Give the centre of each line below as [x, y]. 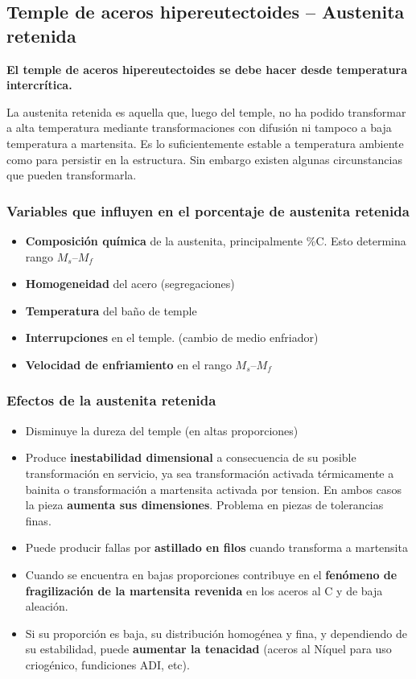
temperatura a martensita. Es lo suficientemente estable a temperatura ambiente [205, 143]
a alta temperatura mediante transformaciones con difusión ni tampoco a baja [199, 128]
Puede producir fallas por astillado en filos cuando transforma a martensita [216, 547]
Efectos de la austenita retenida [111, 400]
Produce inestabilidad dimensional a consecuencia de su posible [191, 457]
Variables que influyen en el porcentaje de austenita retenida [208, 210]
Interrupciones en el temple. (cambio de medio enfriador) [172, 337]
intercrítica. [39, 85]
